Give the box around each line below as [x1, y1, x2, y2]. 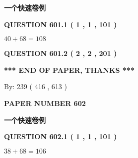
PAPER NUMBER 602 [4, 98, 86, 108]
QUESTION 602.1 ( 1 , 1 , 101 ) [4, 131, 117, 142]
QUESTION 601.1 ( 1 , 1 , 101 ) [4, 19, 117, 29]
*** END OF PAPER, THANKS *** [4, 64, 135, 75]
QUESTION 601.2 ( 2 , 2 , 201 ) [4, 48, 117, 58]
